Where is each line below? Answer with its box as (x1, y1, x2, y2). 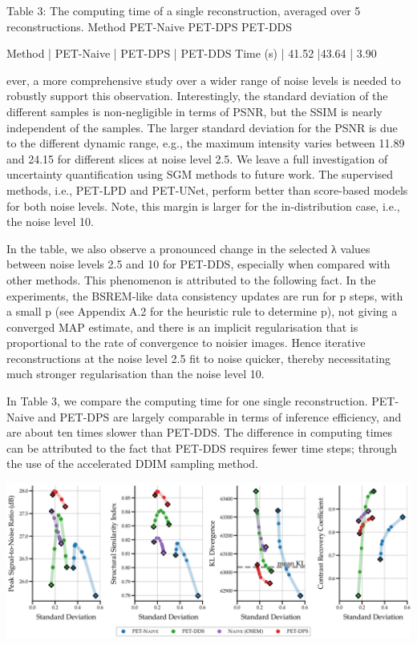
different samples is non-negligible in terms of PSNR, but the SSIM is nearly (6, 103, 383, 119)
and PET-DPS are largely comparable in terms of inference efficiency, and (38, 408, 402, 425)
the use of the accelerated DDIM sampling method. (6, 455, 259, 472)
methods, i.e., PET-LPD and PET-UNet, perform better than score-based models (6, 181, 408, 198)
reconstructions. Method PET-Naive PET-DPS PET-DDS (6, 18, 293, 34)
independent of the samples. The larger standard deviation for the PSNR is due (6, 119, 398, 135)
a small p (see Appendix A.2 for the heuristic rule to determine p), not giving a (6, 303, 398, 320)
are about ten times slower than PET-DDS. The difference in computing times (6, 424, 392, 441)
